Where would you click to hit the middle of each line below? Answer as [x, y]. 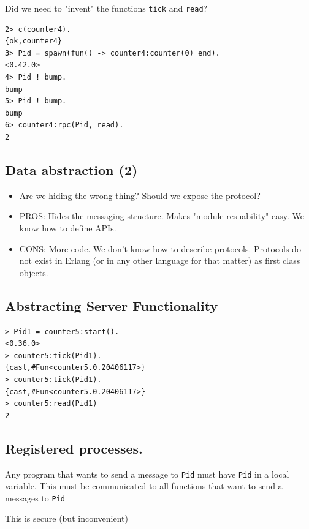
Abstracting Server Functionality [112, 305]
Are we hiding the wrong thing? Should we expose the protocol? [140, 195]
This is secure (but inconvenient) [67, 518]
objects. [34, 272]
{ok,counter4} [34, 41]
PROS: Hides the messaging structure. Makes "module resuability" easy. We [162, 216]
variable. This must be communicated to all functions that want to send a [144, 486]
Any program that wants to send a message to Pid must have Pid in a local [147, 474]
